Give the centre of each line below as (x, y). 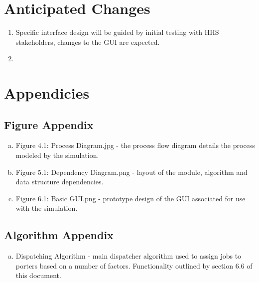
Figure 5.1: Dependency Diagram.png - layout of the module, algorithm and (131, 172)
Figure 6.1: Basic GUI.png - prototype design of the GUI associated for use (130, 198)
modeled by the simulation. (57, 155)
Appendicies (47, 93)
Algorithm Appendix (59, 235)
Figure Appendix (49, 124)
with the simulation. (47, 208)
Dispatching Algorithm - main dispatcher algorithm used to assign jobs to (129, 256)
